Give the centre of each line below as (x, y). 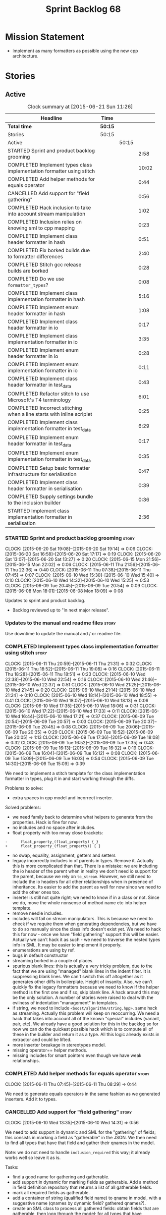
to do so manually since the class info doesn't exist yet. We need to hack (86, 929)
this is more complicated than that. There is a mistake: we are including (85, 866)
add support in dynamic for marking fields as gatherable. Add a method (85, 1182)
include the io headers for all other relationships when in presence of (83, 882)
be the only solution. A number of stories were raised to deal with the (83, 997)
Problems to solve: (24, 788)
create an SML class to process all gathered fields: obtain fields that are (85, 1209)
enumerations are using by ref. (44, 950)
